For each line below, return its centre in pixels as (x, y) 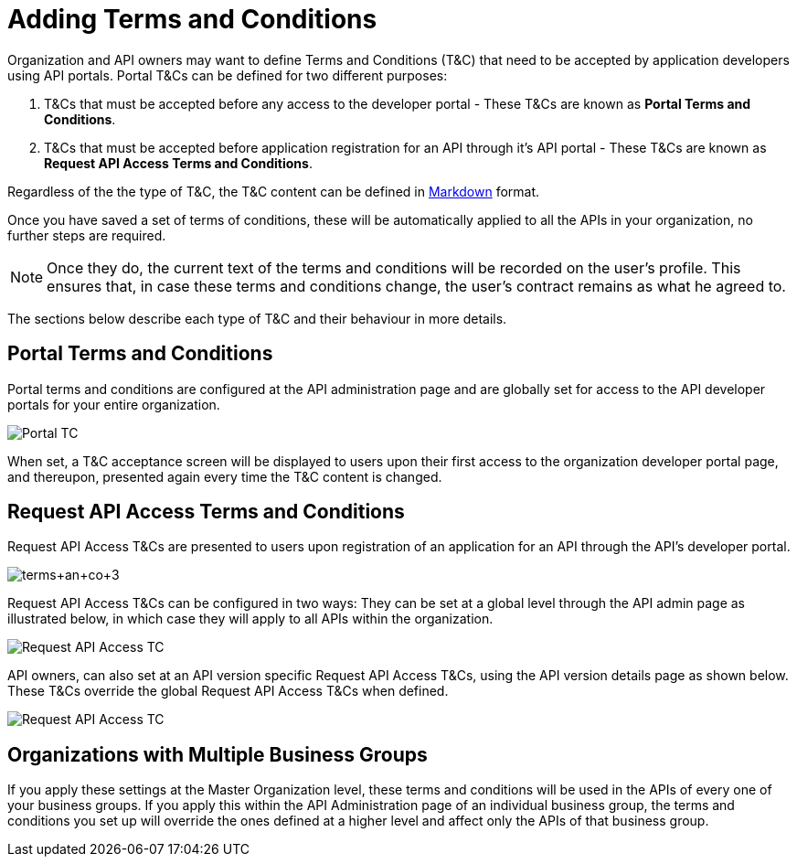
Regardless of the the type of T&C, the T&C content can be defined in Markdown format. (274, 191)
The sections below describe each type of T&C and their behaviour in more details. (257, 318)
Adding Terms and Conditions (192, 19)
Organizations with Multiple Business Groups (218, 754)
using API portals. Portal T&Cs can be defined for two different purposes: (228, 75)
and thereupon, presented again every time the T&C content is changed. (225, 476)
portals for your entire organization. (114, 404)
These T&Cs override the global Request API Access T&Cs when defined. (228, 691)
